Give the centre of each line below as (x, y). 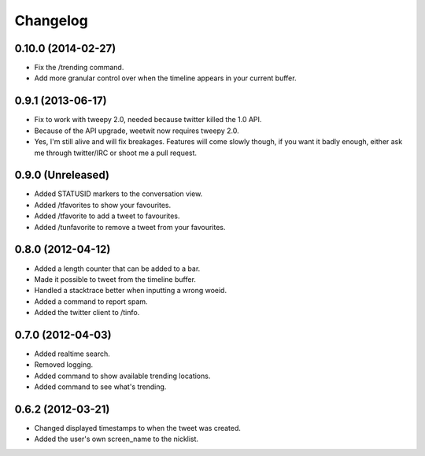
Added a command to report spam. (91, 301)
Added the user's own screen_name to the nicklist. (116, 439)
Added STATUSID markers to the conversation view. (118, 194)
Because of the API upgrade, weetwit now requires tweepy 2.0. (137, 131)
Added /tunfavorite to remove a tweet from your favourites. (130, 227)
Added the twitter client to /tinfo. (87, 313)
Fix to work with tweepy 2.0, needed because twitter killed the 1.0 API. (148, 120)
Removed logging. (64, 365)
